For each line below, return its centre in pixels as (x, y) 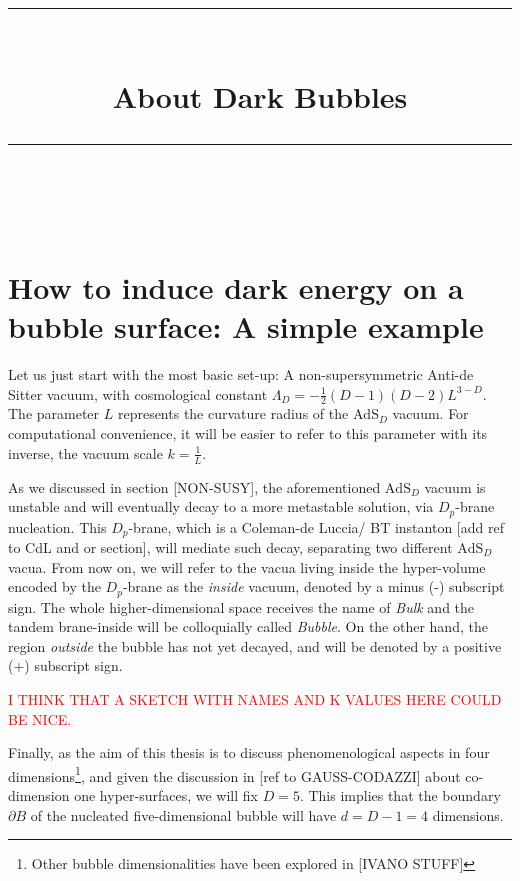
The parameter (54, 413)
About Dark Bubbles (260, 95)
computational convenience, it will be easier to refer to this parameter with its (248, 433)
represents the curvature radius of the (233, 413)
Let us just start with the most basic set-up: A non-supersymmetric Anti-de (241, 374)
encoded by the (54, 586)
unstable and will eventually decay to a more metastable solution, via (221, 506)
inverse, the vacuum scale (85, 452)
